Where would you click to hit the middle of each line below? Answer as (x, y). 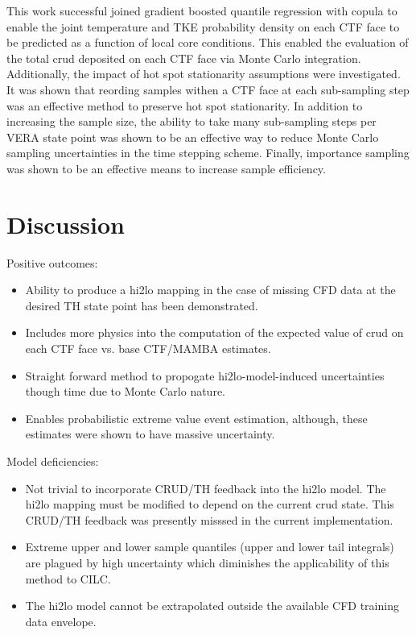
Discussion (66, 224)
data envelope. (61, 621)
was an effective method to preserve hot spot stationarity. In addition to (185, 105)
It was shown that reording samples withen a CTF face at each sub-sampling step (208, 89)
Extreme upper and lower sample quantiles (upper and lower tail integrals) (210, 547)
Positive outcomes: (52, 262)
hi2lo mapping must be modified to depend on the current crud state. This (210, 504)
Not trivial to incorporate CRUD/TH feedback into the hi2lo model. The (206, 488)
